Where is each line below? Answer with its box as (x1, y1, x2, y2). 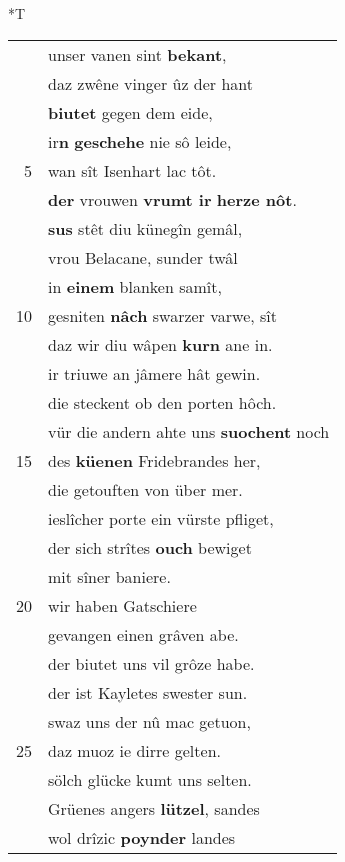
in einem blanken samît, (48, 274, 222, 298)
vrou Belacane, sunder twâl (48, 245, 238, 269)
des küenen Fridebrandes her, (48, 448, 261, 472)
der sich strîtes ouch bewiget (48, 535, 252, 559)
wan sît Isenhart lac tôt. (48, 158, 217, 182)
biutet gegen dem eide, (48, 100, 213, 124)
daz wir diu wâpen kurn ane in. (48, 332, 273, 356)
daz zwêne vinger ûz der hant (48, 71, 253, 95)
